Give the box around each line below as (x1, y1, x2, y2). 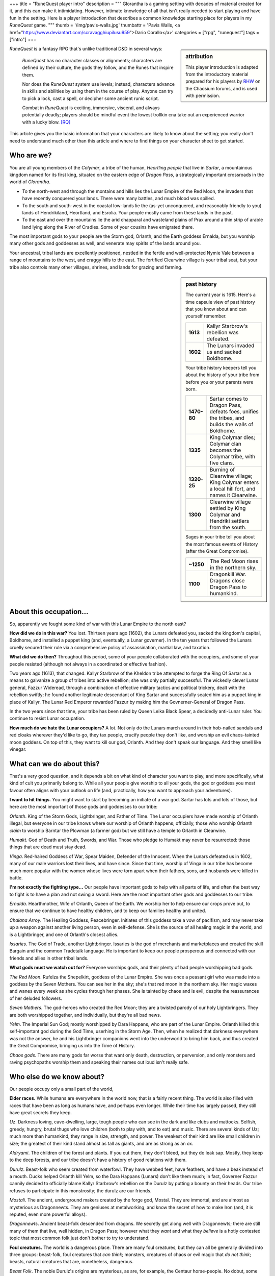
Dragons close (209, 577, 245, 584)
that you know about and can (185, 306, 247, 312)
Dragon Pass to (209, 583, 247, 591)
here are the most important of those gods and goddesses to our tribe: (9, 804, 158, 810)
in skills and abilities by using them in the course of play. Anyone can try (22, 88, 174, 94)
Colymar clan (209, 440, 242, 448)
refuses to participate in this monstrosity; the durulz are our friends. (9, 1187, 152, 1194)
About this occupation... (9, 607, 89, 616)
